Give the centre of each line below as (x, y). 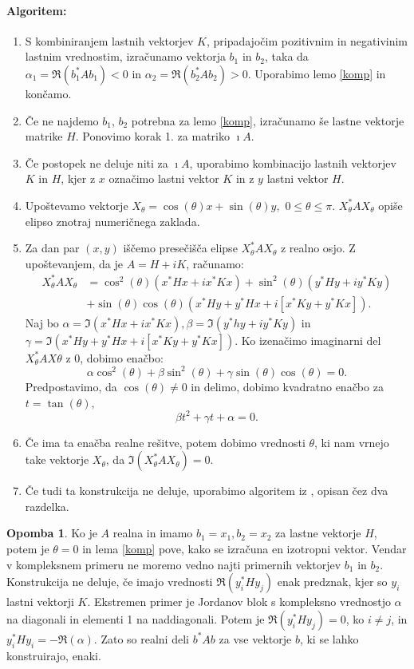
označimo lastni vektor (164, 178)
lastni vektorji (40, 602)
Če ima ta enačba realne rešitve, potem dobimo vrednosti (165, 442)
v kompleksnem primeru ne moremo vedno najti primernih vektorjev (174, 564)
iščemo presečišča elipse (180, 248)
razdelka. (47, 506)
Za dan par (52, 248)
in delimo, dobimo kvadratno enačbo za (287, 386)
